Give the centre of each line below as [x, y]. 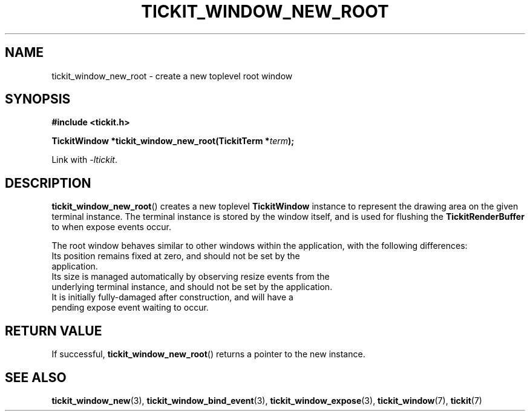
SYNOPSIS [38, 99]
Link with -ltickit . [85, 160]
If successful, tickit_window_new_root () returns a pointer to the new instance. [208, 354]
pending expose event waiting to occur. [130, 308]
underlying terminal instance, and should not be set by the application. [192, 287]
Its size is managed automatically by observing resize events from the [191, 277]
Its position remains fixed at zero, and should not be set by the [176, 256]
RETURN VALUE [54, 331]
